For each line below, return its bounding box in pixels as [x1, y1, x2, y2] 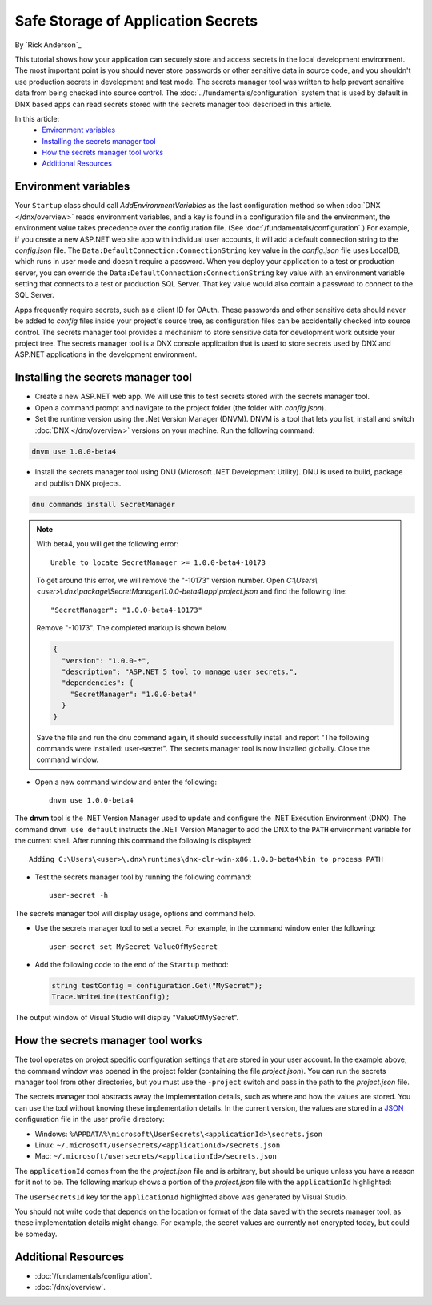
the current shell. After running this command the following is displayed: [14, 836, 252, 846]
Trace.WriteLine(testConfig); [51, 992, 170, 1002]
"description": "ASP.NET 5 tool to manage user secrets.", [61, 667, 298, 676]
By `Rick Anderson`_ [14, 40, 82, 50]
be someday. [14, 1229, 58, 1239]
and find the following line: [259, 586, 347, 596]
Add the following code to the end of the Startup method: [34, 959, 229, 969]
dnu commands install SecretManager [31, 500, 176, 509]
